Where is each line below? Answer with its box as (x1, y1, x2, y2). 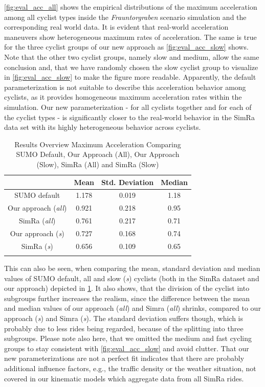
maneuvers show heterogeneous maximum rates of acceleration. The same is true (4, 31, 257, 42)
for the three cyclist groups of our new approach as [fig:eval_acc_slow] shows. (4, 41, 249, 52)
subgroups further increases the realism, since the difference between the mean (4, 292, 250, 303)
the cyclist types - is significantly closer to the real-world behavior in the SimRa (4, 111, 255, 122)
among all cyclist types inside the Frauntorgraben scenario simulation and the (4, 11, 247, 22)
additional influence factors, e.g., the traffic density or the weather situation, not (4, 363, 256, 373)
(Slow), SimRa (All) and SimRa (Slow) (36, 158, 159, 169)
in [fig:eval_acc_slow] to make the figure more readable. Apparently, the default (4, 72, 256, 82)
